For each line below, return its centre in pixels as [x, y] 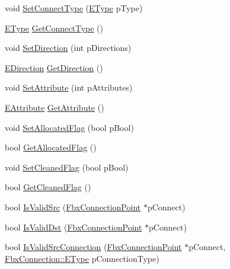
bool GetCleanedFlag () [48, 187]
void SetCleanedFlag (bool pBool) [67, 167]
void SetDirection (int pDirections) [68, 48]
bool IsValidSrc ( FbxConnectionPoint [73, 206]
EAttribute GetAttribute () [55, 107]
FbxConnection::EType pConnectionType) [82, 258]
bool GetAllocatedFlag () [51, 147]
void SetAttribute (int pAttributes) [69, 87]
